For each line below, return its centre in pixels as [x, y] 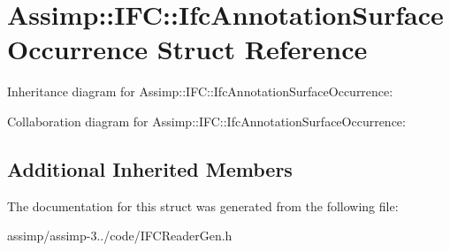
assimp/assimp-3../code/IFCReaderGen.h [120, 236]
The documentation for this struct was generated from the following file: [203, 205]
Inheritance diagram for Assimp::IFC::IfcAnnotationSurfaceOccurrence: [200, 91]
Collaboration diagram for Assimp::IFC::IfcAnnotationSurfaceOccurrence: [206, 121]
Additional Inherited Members [150, 168]
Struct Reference [262, 49]
